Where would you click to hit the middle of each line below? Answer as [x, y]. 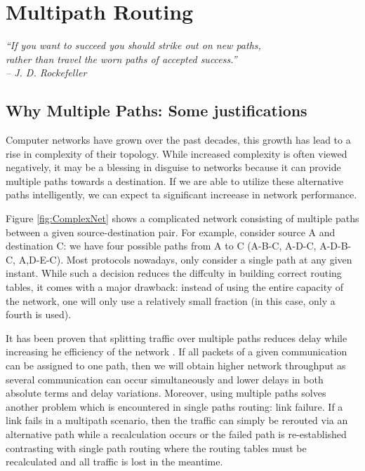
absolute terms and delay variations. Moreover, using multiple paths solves [166, 393]
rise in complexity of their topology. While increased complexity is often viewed [177, 153]
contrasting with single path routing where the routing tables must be [156, 448]
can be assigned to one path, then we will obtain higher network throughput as [176, 366]
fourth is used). [39, 314]
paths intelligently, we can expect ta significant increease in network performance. [181, 194]
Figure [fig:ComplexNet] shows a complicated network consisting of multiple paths [182, 218]
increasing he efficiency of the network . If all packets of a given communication [177, 351]
